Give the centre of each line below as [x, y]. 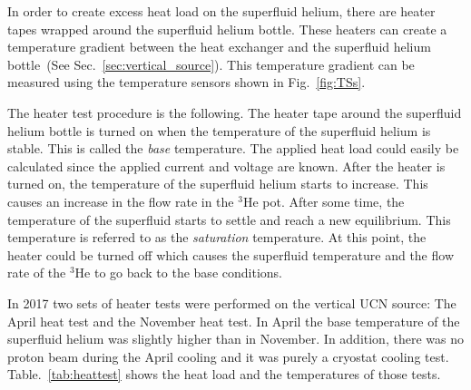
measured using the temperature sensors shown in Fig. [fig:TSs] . [186, 82]
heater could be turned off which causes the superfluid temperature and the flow [231, 254]
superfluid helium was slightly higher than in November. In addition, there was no [235, 339]
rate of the [37, 273]
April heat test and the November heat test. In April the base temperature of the [234, 321]
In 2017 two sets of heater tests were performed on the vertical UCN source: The [232, 302]
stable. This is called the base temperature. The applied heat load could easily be [233, 148]
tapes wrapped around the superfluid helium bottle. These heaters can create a [227, 29]
